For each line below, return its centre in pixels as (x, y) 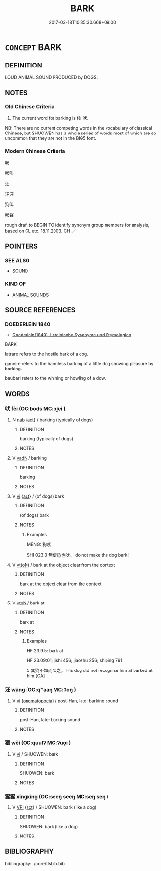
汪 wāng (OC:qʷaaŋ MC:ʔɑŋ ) (40, 690)
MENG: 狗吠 (39, 544)
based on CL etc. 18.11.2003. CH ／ (40, 231)
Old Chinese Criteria (30, 107)
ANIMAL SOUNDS (30, 295)
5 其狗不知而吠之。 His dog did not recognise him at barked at (90, 670)
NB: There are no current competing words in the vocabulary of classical (79, 128)
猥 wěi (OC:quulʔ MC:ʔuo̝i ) (38, 743)
